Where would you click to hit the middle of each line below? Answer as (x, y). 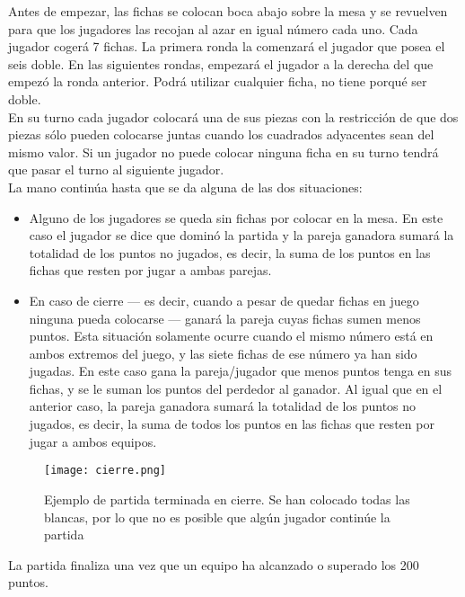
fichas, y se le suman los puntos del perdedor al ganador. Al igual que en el (236, 388)
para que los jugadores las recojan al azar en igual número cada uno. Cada (213, 28)
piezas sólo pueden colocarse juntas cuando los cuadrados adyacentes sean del (221, 134)
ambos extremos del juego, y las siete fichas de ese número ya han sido (223, 353)
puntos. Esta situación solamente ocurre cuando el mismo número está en (231, 336)
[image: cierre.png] (105, 471)
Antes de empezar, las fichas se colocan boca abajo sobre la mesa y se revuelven (228, 11)
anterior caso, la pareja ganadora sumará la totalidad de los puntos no (223, 406)
